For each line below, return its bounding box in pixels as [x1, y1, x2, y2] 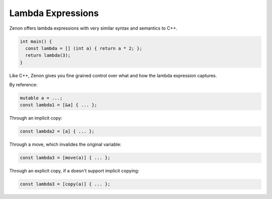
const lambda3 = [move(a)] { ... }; [20, 155, 111, 161]
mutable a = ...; [20, 95, 63, 101]
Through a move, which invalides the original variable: [9, 141, 122, 148]
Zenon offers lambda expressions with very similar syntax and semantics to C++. [9, 25, 177, 31]
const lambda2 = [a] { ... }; [20, 129, 95, 134]
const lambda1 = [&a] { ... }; [20, 102, 98, 108]
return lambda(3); [25, 53, 71, 58]
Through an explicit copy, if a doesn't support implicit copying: [9, 168, 140, 174]
